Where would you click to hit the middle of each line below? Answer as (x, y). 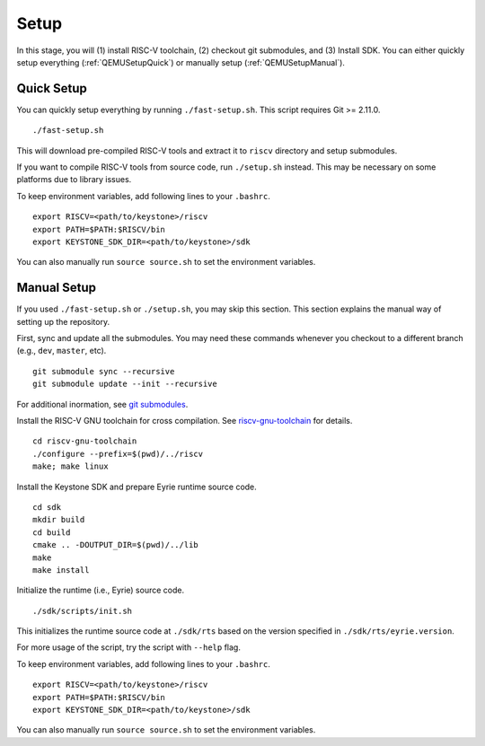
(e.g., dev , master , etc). (62, 351)
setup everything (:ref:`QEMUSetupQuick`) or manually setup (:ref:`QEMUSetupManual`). (181, 62)
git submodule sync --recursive (104, 371)
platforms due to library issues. (74, 180)
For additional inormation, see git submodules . (102, 404)
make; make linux (71, 466)
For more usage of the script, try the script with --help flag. (129, 647)
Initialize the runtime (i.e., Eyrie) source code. (100, 590)
